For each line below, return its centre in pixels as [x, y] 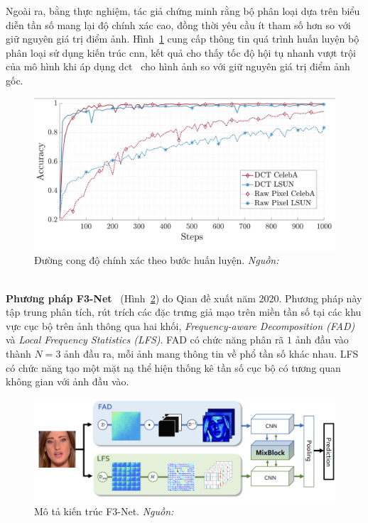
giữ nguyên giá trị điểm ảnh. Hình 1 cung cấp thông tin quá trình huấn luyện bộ [183, 39]
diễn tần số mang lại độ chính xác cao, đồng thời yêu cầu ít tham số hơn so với [178, 24]
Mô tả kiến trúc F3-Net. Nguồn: [104, 511]
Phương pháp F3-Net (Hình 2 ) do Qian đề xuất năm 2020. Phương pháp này [184, 298]
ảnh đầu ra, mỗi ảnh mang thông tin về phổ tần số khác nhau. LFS [211, 354]
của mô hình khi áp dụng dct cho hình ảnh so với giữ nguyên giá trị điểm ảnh [178, 66]
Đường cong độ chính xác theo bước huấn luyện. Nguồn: [157, 260]
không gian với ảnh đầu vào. [67, 381]
